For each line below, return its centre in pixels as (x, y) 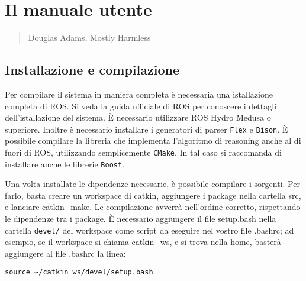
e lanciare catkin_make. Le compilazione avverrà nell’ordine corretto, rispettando (153, 207)
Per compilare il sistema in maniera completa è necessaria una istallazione (139, 94)
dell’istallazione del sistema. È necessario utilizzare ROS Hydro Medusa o (138, 117)
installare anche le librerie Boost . (65, 164)
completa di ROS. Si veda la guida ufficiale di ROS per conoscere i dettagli (141, 106)
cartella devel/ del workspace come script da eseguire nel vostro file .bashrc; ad (149, 230)
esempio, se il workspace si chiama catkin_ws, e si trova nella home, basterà (143, 242)
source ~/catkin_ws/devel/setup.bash (79, 272)
